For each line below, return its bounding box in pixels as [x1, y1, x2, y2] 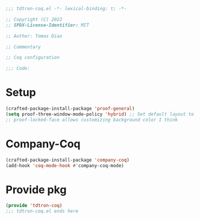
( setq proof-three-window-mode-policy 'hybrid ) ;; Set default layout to [5, 111, 195, 117]
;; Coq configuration [5, 55, 60, 61]
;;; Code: [5, 66, 31, 72]
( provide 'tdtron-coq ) [5, 203, 62, 209]
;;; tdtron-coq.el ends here [5, 208, 79, 215]
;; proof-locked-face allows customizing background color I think [5, 117, 178, 123]
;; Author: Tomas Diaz [5, 33, 62, 39]
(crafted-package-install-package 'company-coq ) [5, 157, 130, 163]
